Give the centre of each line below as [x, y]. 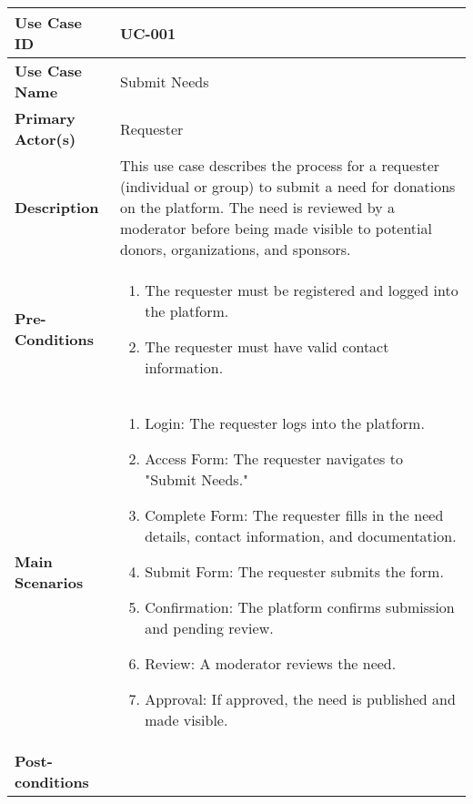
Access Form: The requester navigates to [274, 458]
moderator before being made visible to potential [276, 228]
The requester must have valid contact [267, 346]
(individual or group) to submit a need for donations [288, 186]
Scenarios [49, 582]
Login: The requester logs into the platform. [285, 423]
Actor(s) [45, 139]
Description [57, 207]
